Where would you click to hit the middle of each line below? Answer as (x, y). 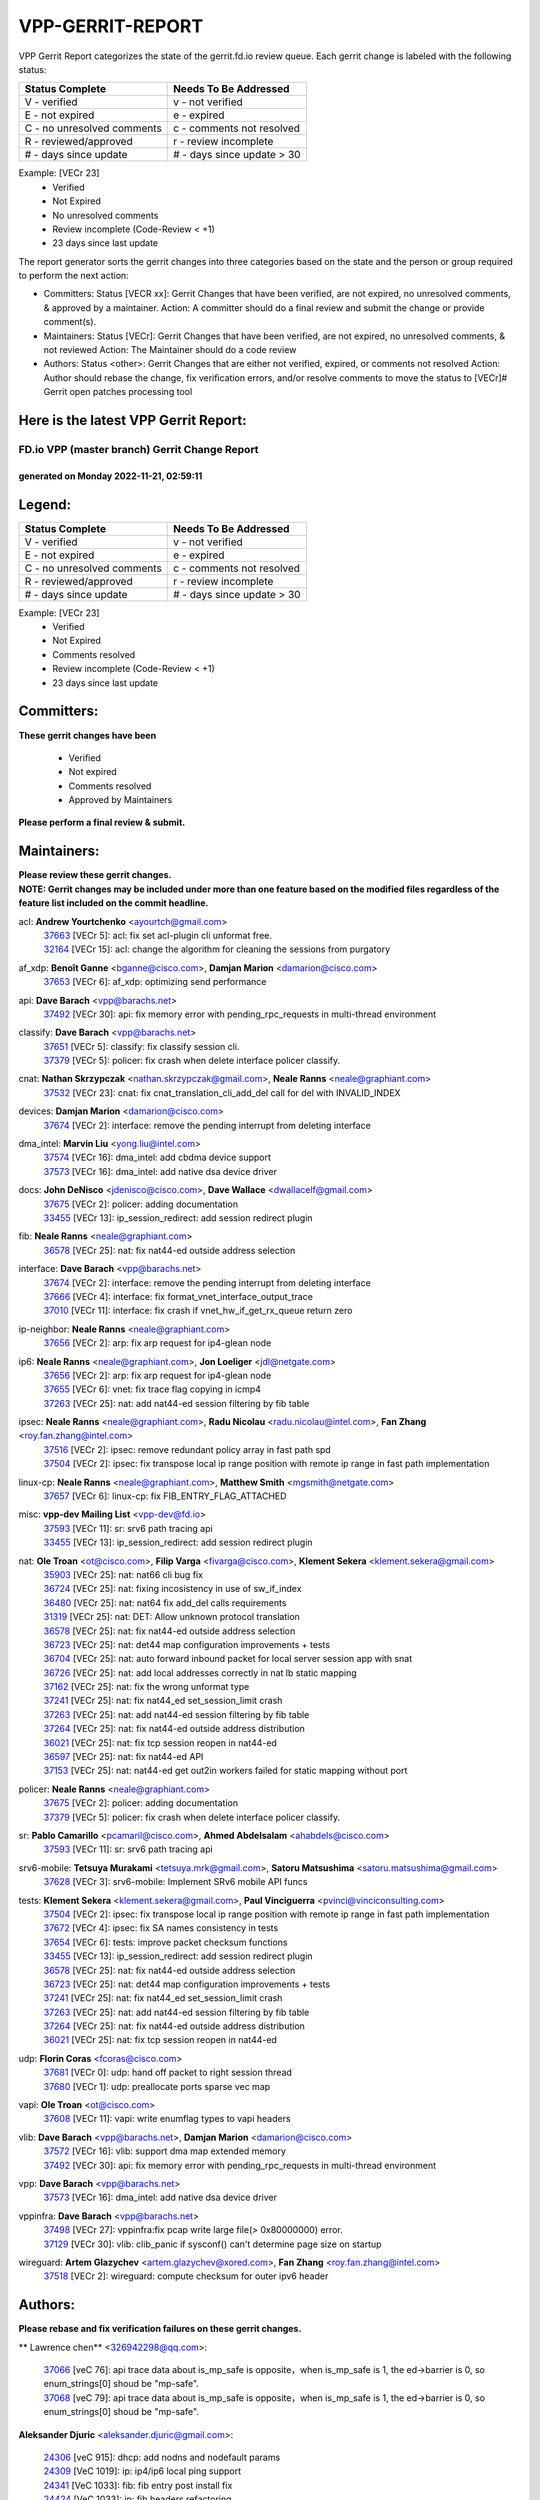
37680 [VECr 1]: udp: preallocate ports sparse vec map (157, 2086)
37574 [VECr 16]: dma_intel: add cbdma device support (157, 1157)
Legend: (45, 504)
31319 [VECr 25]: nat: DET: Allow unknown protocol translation (171, 1617)
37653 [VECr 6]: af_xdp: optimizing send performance (155, 982)
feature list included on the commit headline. (113, 903)
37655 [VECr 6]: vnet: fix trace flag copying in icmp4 (152, 1389)
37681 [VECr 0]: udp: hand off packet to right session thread (167, 2072)
